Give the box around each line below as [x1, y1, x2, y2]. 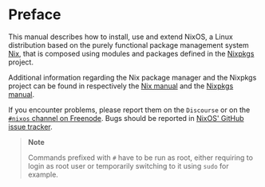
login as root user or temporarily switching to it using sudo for [27, 161, 229, 170]
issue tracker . [8, 122, 53, 131]
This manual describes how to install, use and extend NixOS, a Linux [8, 32, 233, 41]
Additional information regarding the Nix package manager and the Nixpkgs [8, 72, 257, 82]
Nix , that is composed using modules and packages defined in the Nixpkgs [8, 49, 255, 58]
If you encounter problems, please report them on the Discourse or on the [8, 105, 251, 115]
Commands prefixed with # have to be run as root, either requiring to [27, 153, 254, 162]
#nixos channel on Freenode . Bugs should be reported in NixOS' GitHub [8, 113, 244, 123]
